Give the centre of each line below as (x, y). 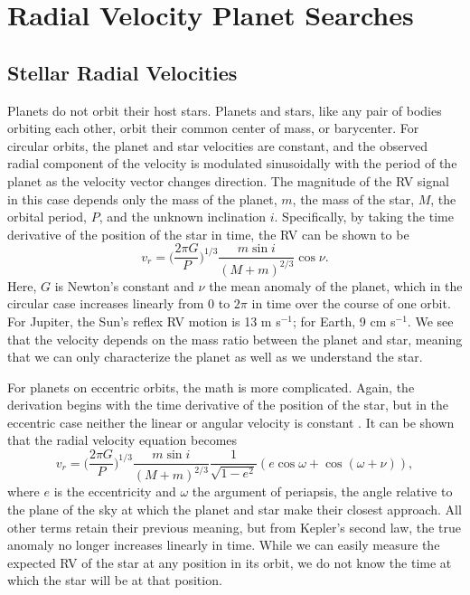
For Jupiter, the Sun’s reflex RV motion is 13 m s (144, 321)
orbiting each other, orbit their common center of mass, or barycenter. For (213, 128)
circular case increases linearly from (106, 303)
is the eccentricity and (115, 491)
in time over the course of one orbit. (351, 303)
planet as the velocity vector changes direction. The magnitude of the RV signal (228, 180)
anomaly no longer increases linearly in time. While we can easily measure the (224, 545)
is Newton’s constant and (124, 285)
